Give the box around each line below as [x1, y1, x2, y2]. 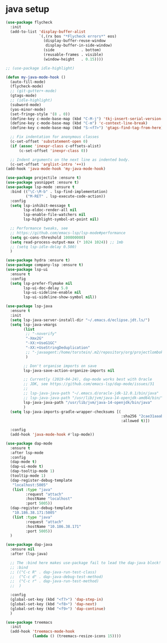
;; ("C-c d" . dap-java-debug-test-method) [10, 574, 104, 579]
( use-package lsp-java [5, 304, 53, 309]
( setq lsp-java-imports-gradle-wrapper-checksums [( [10, 409, 121, 414]
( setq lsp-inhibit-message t [10, 203, 70, 208]
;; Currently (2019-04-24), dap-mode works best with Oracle [23, 377, 153, 382]
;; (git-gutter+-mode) [10, 88, 57, 94]
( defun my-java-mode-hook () [5, 74, 66, 80]
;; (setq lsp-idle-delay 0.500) [10, 244, 77, 249]
